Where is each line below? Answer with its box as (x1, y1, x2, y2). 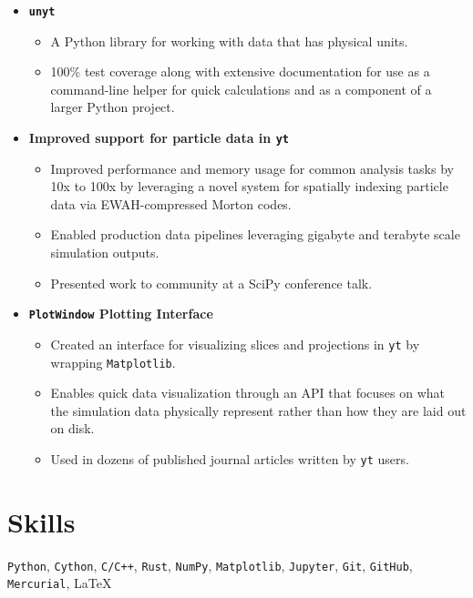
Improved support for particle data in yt (28, 128, 289, 147)
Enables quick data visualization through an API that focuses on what (50, 383, 446, 402)
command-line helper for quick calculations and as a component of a (50, 79, 432, 98)
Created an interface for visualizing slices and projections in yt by (50, 334, 420, 353)
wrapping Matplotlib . (50, 352, 176, 371)
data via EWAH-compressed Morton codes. (50, 194, 292, 213)
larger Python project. (50, 97, 175, 117)
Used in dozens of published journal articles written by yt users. (50, 450, 409, 468)
